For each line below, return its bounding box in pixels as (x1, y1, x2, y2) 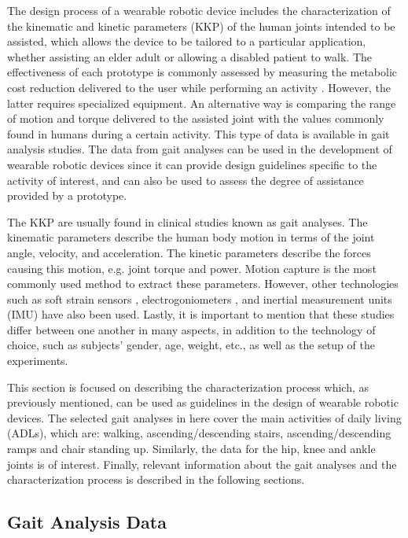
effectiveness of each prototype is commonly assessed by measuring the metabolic (7, 64, 398, 80)
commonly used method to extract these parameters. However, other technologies (7, 275, 399, 292)
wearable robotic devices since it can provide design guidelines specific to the (7, 156, 377, 172)
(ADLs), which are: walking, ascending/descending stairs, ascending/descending (7, 425, 391, 441)
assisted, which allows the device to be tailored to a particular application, (7, 33, 366, 50)
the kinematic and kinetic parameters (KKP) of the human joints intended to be (7, 17, 395, 34)
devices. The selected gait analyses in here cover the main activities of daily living (7, 409, 402, 426)
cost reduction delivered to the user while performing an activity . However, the (7, 79, 391, 95)
